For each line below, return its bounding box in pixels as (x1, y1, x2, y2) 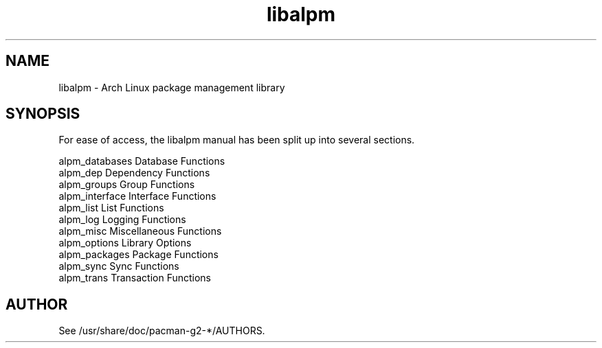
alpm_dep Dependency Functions (58, 167, 210, 179)
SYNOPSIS (5, 105, 80, 123)
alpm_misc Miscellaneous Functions (58, 225, 222, 237)
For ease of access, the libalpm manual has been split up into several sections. (58, 134, 415, 146)
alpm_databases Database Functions (58, 155, 225, 167)
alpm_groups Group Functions (58, 178, 195, 191)
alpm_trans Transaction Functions (58, 272, 212, 284)
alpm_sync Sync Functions (58, 260, 179, 272)
